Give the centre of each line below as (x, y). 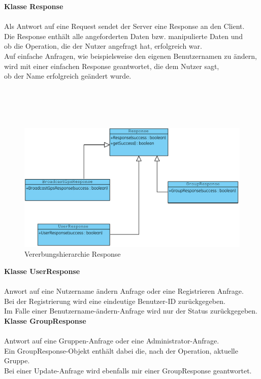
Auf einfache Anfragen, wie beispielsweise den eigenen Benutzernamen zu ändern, (130, 56)
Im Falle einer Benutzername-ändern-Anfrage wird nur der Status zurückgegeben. (131, 311)
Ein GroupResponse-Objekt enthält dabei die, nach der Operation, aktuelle (121, 350)
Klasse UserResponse (42, 271)
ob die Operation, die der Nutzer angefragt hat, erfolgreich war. (103, 46)
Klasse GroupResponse (45, 321)
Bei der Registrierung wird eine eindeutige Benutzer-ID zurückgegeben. (115, 301)
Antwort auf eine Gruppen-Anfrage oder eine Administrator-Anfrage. (112, 341)
